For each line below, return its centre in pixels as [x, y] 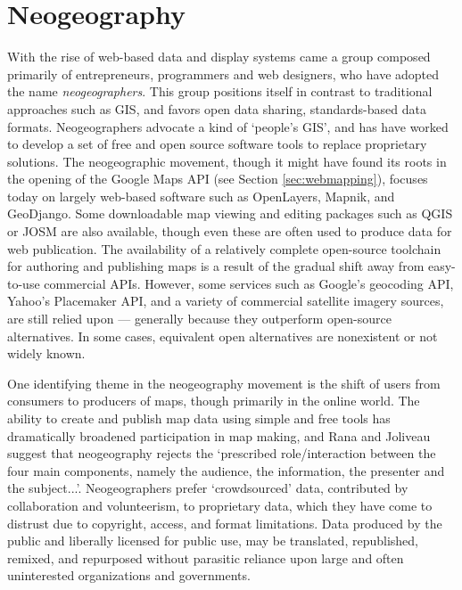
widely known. [46, 353]
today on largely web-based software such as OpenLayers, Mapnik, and [201, 196]
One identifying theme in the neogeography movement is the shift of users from [224, 383]
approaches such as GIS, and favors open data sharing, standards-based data [217, 108]
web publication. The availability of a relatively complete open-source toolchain [224, 248]
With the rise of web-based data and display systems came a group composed [219, 57]
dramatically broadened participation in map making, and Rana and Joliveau [219, 435]
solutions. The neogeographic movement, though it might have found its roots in [227, 161]
